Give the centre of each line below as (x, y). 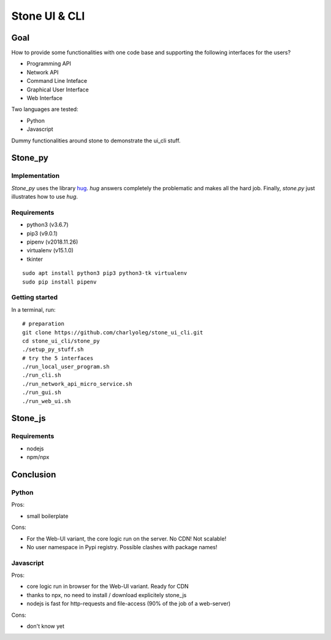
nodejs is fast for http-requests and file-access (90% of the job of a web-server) (129, 604)
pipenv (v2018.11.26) (52, 242)
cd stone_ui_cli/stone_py (61, 341)
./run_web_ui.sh (47, 401)
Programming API (49, 64)
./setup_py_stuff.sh (53, 349)
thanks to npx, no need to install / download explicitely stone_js (107, 595)
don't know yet (45, 627)
